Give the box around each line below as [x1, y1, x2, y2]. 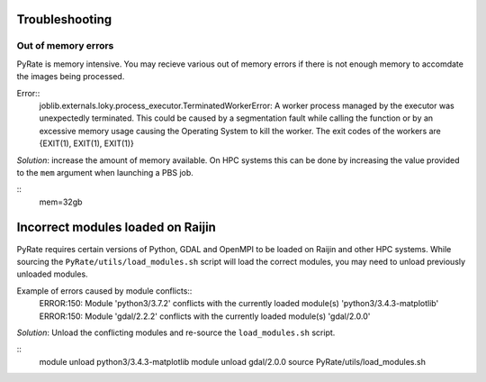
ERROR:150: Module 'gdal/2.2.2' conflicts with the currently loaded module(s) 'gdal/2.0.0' [39, 311, 371, 322]
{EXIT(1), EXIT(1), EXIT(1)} [39, 138, 134, 149]
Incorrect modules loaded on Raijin [16, 220, 216, 235]
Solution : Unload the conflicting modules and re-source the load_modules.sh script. [16, 327, 336, 338]
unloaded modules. [16, 268, 89, 279]
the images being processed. [16, 71, 125, 82]
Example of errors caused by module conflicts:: [16, 285, 193, 296]
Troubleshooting [16, 12, 112, 27]
